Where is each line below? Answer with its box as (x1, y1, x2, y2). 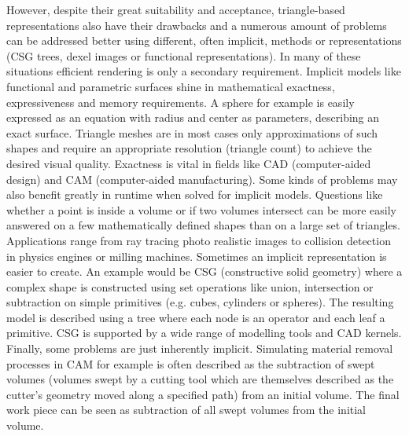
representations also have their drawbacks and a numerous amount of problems (6, 16, 387, 33)
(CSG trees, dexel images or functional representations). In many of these (6, 47, 361, 64)
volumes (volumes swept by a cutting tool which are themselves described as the (6, 371, 394, 387)
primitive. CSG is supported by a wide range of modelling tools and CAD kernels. (6, 324, 402, 341)
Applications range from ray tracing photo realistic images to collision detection (6, 232, 391, 248)
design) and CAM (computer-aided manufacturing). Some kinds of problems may (6, 170, 398, 187)
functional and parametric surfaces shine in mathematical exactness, (6, 78, 335, 94)
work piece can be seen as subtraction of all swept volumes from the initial (6, 401, 367, 418)
